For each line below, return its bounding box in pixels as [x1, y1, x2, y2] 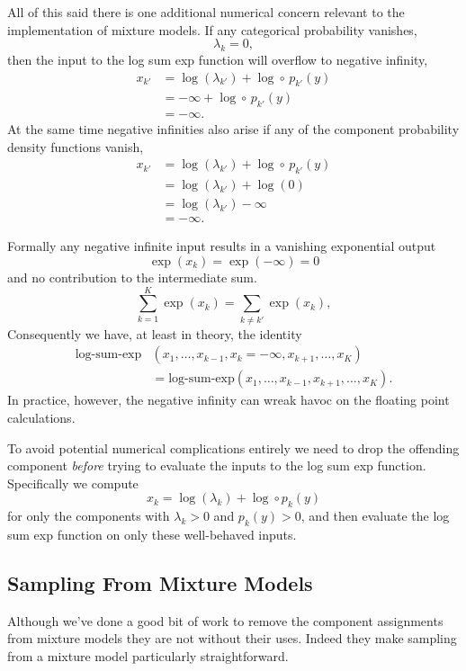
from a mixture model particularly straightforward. [7, 646, 289, 665]
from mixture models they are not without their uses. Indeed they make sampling [7, 629, 457, 648]
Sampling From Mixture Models [7, 568, 313, 596]
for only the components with [7, 506, 170, 525]
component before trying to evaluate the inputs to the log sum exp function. [7, 456, 426, 475]
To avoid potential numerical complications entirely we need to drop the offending [7, 438, 460, 457]
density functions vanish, [7, 137, 144, 156]
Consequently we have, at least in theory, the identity [7, 324, 302, 343]
